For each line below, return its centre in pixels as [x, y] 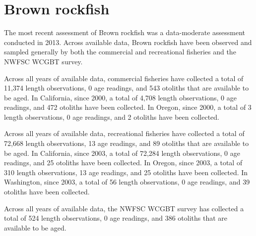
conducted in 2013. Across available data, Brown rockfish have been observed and [128, 42]
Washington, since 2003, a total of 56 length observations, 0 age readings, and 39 [127, 182]
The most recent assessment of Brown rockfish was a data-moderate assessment [125, 32]
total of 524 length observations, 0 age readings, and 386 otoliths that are [116, 218]
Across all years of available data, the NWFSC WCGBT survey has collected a [124, 208]
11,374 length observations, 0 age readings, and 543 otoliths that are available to [127, 88]
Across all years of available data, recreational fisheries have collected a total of [124, 133]
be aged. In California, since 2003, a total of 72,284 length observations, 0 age [122, 153]
